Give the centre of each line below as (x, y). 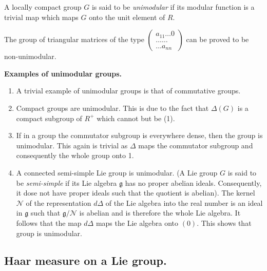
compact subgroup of (49, 118)
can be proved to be (217, 39)
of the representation (59, 202)
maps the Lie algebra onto (137, 222)
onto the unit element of (127, 17)
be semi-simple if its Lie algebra (66, 182)
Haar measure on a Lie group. (85, 260)
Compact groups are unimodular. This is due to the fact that (112, 108)
